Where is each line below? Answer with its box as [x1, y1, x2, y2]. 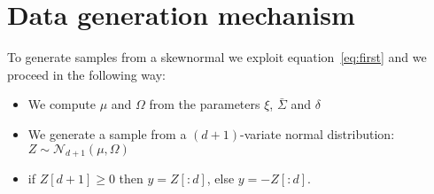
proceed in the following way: [7, 65, 166, 83]
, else [206, 169, 235, 188]
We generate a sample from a [27, 124, 187, 143]
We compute [27, 95, 97, 113]
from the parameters [149, 95, 260, 113]
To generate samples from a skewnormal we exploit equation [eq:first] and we [7, 48, 427, 66]
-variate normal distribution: [239, 124, 395, 143]
